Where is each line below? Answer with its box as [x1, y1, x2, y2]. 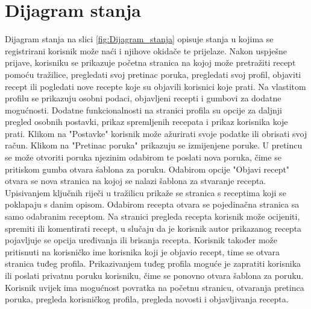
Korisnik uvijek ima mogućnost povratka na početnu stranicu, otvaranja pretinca [5, 281, 304, 293]
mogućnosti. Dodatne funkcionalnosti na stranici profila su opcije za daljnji [5, 103, 282, 116]
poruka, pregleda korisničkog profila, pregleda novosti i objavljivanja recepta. [5, 293, 289, 305]
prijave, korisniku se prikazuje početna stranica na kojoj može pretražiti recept [5, 56, 296, 69]
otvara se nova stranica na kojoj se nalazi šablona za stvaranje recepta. [5, 174, 266, 187]
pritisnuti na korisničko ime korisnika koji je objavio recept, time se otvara [5, 245, 280, 258]
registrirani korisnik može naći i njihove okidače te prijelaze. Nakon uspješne [5, 44, 287, 57]
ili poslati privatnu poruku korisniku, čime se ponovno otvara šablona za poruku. [5, 269, 304, 281]
